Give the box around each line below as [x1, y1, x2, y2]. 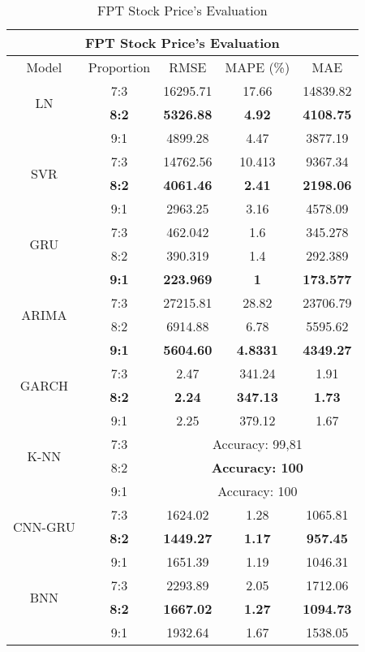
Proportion [88, 58, 151, 76]
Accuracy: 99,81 [213, 434, 303, 453]
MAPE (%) [225, 58, 290, 76]
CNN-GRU [13, 516, 75, 536]
